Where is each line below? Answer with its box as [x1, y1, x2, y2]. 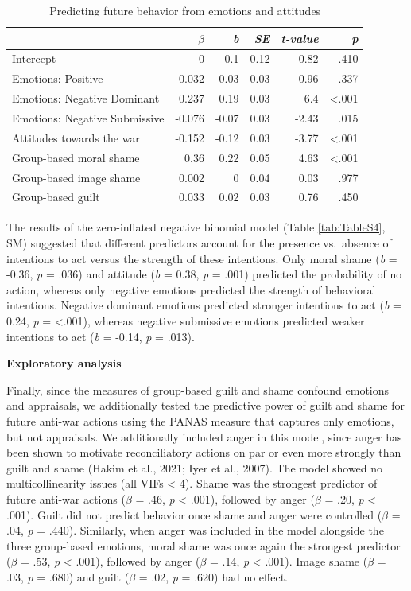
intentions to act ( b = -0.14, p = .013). [6, 328, 195, 344]
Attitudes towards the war [12, 129, 140, 146]
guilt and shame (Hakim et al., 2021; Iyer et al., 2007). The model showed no [6, 459, 383, 476]
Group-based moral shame [12, 149, 140, 165]
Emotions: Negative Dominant [12, 90, 160, 107]
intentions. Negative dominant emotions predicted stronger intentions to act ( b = [6, 297, 401, 313]
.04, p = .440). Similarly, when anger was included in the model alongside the [6, 522, 384, 539]
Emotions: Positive [12, 70, 103, 87]
